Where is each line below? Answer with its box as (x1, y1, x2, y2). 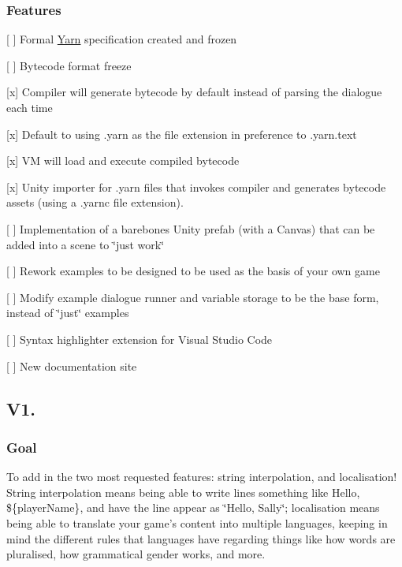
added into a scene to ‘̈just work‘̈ (6, 236, 165, 252)
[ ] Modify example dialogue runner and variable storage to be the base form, (6, 289, 379, 305)
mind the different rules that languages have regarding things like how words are (6, 530, 396, 546)
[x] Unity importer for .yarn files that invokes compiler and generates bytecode (6, 178, 386, 195)
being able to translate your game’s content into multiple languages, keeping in (6, 514, 388, 531)
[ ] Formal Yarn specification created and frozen (6, 31, 237, 47)
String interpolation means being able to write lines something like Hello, (6, 483, 360, 500)
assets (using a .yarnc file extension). (6, 194, 184, 211)
